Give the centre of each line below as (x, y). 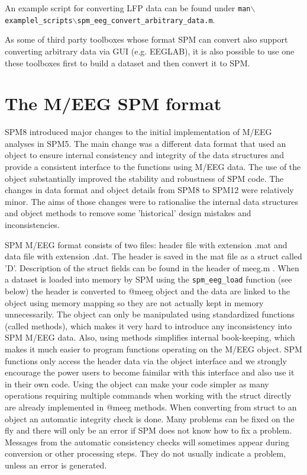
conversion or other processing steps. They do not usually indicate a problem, (146, 453)
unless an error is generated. (56, 465)
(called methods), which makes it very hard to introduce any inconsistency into (148, 325)
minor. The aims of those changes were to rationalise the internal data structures (152, 201)
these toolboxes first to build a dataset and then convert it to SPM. (127, 62)
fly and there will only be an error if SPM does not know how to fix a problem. (148, 430)
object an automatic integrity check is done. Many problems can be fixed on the (150, 418)
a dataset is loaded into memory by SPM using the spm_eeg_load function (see (148, 279)
